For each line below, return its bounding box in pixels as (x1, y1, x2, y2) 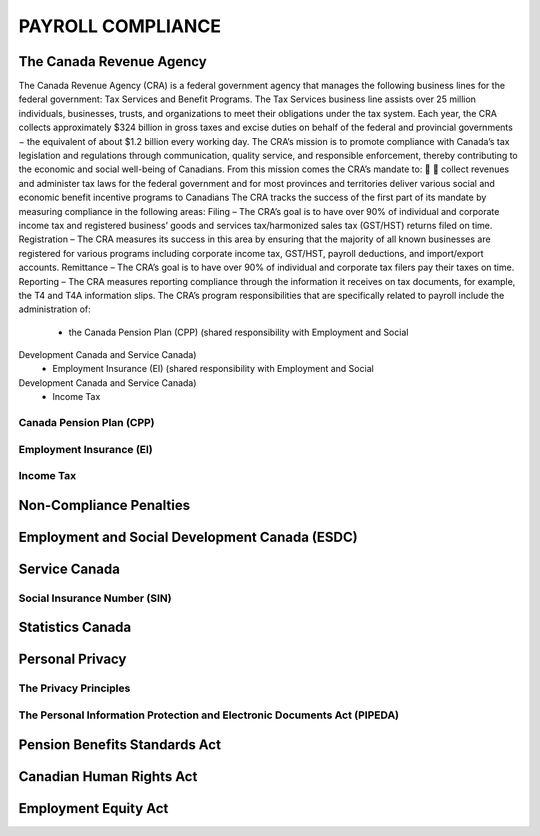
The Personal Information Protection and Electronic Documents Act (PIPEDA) (18, 708, 400, 722)
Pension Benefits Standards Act (18, 736, 222, 753)
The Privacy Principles (18, 681, 131, 695)
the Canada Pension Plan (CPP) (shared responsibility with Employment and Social (68, 326, 409, 338)
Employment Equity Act (18, 800, 169, 817)
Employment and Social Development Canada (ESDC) (18, 528, 359, 545)
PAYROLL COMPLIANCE (18, 15, 222, 37)
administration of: (18, 303, 92, 315)
